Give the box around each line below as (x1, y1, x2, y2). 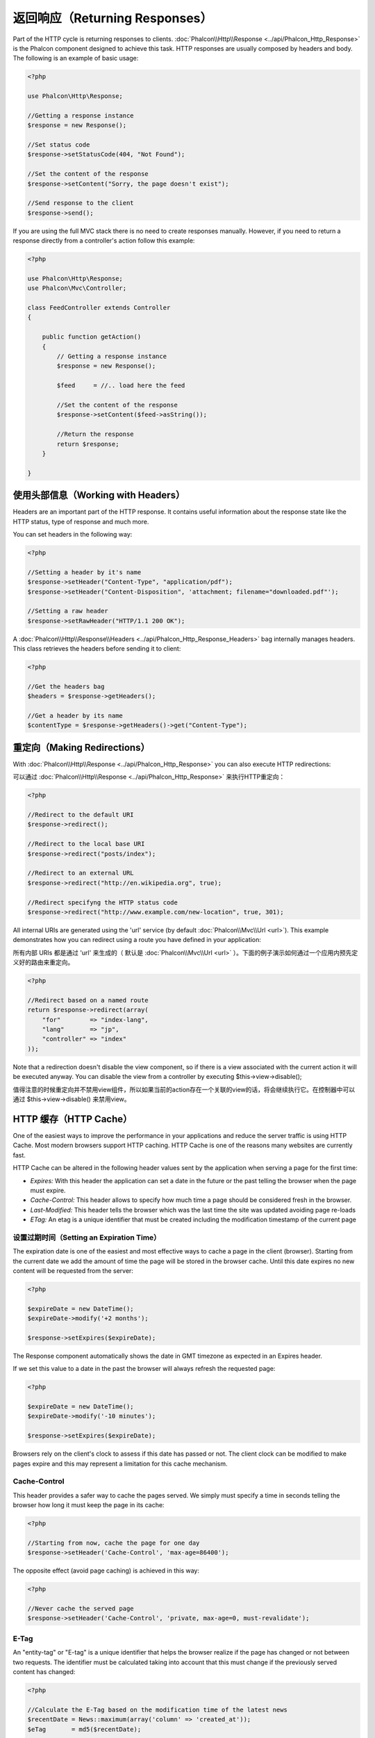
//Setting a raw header (27, 607, 109, 615)
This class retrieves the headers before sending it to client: (12, 644, 181, 653)
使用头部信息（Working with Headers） (12, 489, 185, 501)
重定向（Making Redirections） (12, 741, 150, 754)
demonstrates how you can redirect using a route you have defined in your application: (12, 936, 262, 944)
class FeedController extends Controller (27, 304, 171, 312)
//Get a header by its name (27, 712, 123, 720)
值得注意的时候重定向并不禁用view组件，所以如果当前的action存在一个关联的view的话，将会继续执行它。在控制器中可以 (12, 1085, 356, 1094)
